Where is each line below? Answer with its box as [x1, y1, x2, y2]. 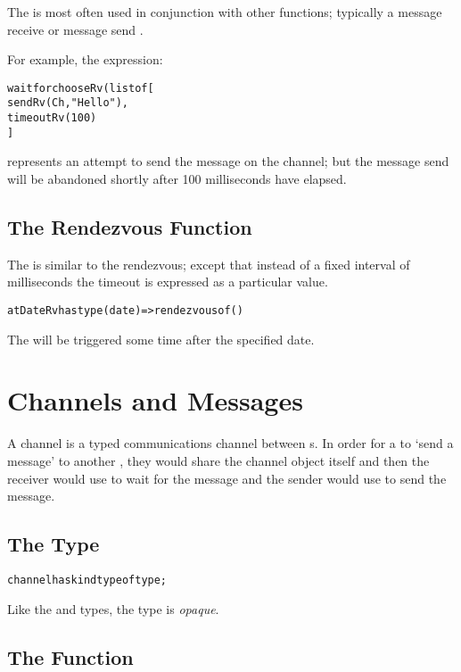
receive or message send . [7, 20, 144, 38]
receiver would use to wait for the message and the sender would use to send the [7, 469, 447, 487]
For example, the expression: [7, 50, 163, 69]
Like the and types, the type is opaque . [7, 599, 219, 618]
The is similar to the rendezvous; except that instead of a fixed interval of [7, 254, 410, 273]
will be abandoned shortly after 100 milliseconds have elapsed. [7, 170, 347, 187]
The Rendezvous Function [7, 212, 252, 240]
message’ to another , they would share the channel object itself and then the [7, 451, 430, 469]
